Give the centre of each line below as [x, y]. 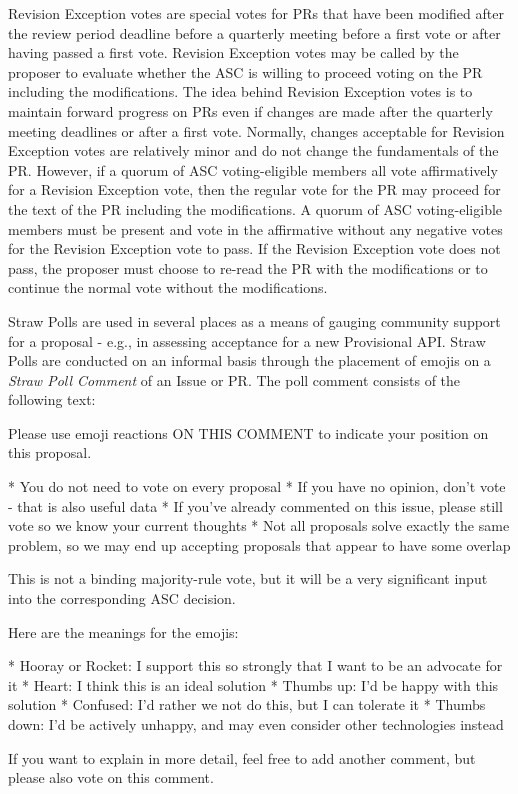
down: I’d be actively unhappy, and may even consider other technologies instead [256, 724]
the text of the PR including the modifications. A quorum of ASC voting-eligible [255, 208]
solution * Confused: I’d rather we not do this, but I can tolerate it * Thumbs [247, 704]
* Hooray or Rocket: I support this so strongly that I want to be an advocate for [255, 665]
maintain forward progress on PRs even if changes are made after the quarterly [250, 110]
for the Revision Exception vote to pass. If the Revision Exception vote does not [254, 248]
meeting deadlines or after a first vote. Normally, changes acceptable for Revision [256, 130]
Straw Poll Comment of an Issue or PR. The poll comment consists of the [234, 379]
